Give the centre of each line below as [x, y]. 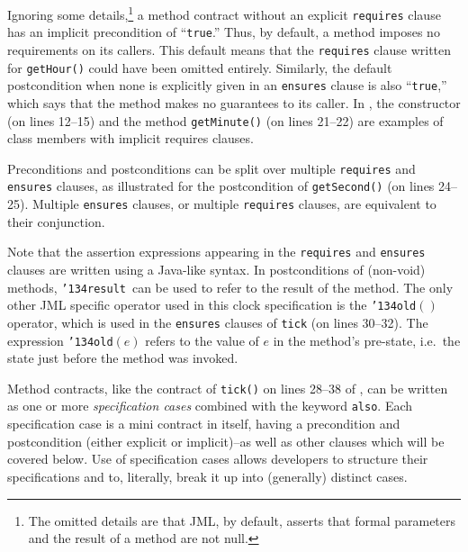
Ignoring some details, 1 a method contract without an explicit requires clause [224, 13]
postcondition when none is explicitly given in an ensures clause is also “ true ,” [227, 85]
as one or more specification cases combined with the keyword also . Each [210, 406]
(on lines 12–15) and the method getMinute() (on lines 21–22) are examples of [225, 120]
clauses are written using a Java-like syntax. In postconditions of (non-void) [216, 269]
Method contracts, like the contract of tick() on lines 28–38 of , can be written [228, 388]
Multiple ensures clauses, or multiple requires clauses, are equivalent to [234, 204]
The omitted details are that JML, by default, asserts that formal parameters [242, 520]
